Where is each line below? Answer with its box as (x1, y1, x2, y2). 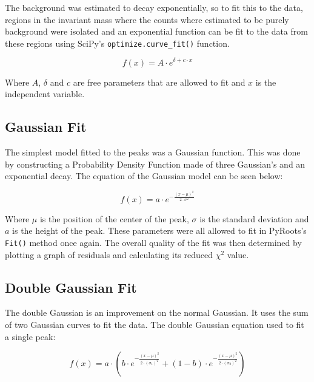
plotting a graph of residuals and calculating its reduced (5, 248, 213, 261)
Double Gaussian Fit (5, 278, 137, 296)
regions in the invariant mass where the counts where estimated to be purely (5, 13, 289, 26)
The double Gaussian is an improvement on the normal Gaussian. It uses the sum (5, 306, 309, 319)
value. (227, 248, 249, 261)
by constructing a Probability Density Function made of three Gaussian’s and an (5, 157, 306, 170)
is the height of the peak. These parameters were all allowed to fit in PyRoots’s (12, 224, 307, 237)
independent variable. (5, 87, 85, 100)
